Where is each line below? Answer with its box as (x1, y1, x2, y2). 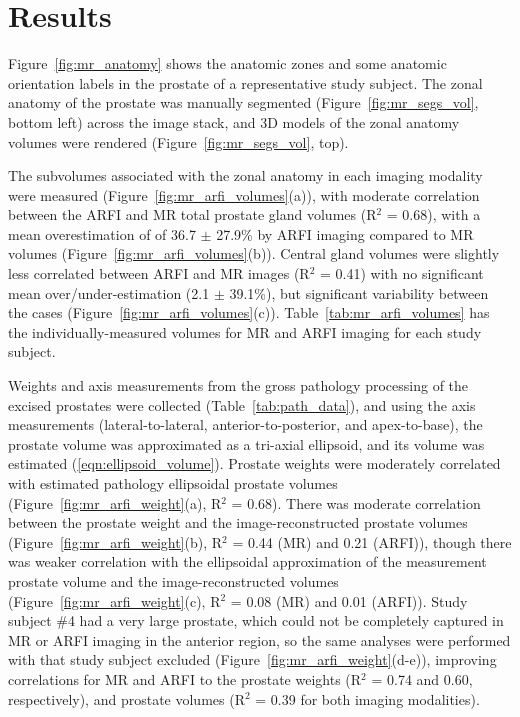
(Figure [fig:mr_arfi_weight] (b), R (8, 531, 223, 552)
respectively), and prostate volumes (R (8, 688, 245, 709)
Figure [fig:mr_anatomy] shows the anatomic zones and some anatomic (8, 53, 447, 74)
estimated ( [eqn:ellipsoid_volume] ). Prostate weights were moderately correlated (8, 453, 501, 474)
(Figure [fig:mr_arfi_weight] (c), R (8, 590, 221, 611)
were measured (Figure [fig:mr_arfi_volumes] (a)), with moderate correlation (8, 184, 480, 205)
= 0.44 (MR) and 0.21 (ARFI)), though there (232, 531, 512, 552)
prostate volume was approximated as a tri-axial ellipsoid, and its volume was (8, 433, 485, 454)
